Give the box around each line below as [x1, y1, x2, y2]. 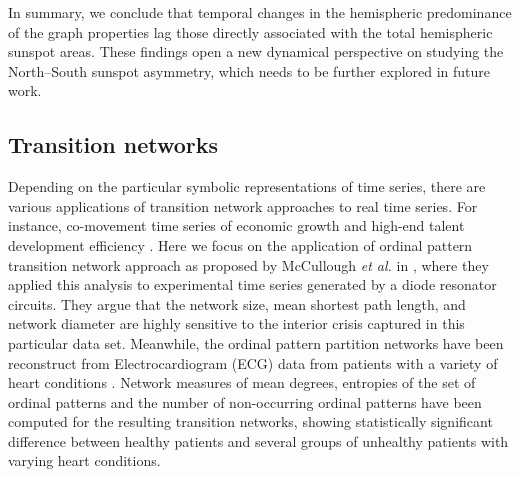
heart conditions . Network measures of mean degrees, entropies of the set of [8, 372, 476, 393]
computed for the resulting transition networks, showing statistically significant [8, 411, 493, 432]
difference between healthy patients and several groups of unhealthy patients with [8, 430, 509, 451]
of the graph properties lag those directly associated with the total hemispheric [8, 21, 493, 42]
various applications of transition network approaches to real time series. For [8, 195, 478, 216]
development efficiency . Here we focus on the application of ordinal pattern [8, 234, 473, 255]
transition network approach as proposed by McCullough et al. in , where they [8, 254, 489, 275]
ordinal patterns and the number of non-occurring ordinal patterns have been [8, 391, 482, 412]
